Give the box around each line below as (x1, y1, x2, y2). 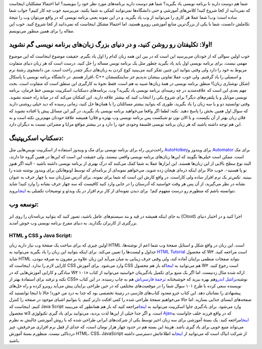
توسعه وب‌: (9, 200, 39, 209)
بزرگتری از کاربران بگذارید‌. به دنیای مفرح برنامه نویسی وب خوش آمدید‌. (9, 220, 138, 226)
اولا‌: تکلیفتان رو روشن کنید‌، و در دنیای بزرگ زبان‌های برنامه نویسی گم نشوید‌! (9, 40, 213, 49)
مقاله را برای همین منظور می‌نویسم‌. (9, 28, 75, 34)
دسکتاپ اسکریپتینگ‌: (9, 134, 64, 142)
